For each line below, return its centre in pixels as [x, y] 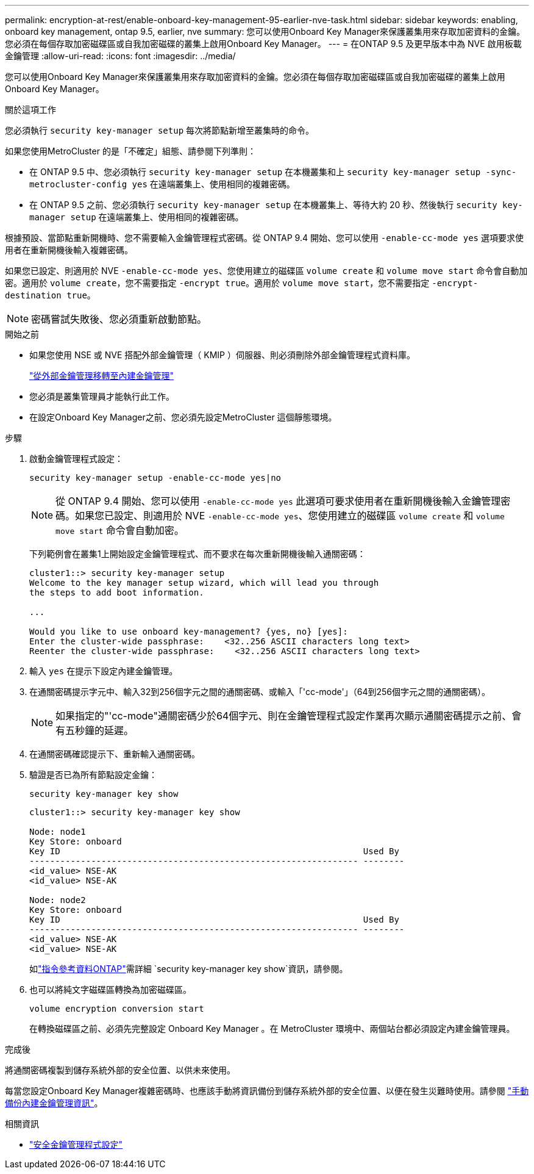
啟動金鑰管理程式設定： [76, 459]
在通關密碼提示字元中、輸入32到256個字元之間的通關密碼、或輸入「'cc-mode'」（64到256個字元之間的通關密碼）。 [260, 692]
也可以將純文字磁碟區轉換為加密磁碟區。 [110, 989]
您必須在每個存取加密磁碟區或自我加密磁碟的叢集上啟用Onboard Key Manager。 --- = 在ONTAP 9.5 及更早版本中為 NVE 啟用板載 [263, 44]
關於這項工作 [30, 110]
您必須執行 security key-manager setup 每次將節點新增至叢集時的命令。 [160, 130]
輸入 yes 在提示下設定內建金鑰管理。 [104, 671]
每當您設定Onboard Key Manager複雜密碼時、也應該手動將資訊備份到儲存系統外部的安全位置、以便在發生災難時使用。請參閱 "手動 [267, 1091]
